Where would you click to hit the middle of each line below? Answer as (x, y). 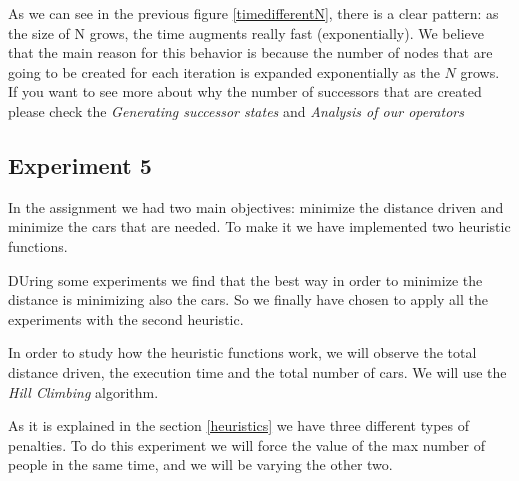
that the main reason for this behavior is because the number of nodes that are (250, 52)
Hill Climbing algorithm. (83, 391)
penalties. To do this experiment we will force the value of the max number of (247, 444)
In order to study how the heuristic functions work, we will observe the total (242, 352)
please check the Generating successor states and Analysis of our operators (236, 110)
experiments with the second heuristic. (126, 318)
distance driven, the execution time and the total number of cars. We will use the (257, 371)
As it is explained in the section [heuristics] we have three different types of (239, 425)
